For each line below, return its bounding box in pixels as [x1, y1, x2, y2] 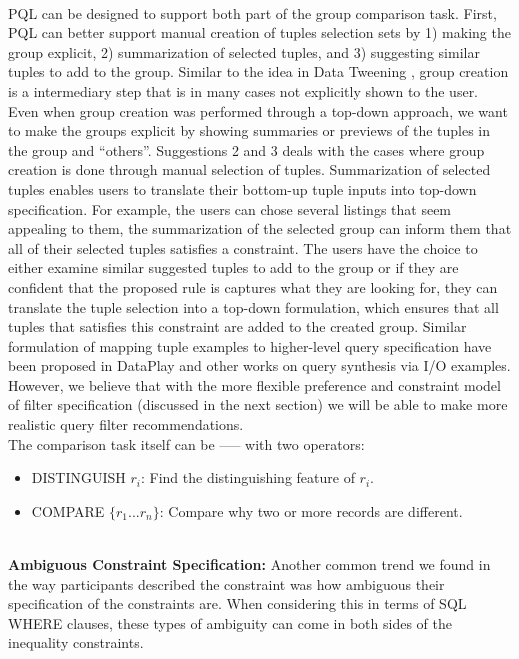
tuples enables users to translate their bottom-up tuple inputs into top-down [8, 178, 477, 199]
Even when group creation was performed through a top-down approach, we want [8, 100, 508, 121]
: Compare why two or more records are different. [159, 500, 463, 521]
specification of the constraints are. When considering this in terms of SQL [8, 593, 467, 614]
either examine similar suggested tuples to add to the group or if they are [8, 257, 459, 278]
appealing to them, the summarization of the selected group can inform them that [8, 218, 512, 239]
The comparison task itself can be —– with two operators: [8, 433, 365, 454]
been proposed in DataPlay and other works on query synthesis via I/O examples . [8, 355, 511, 376]
